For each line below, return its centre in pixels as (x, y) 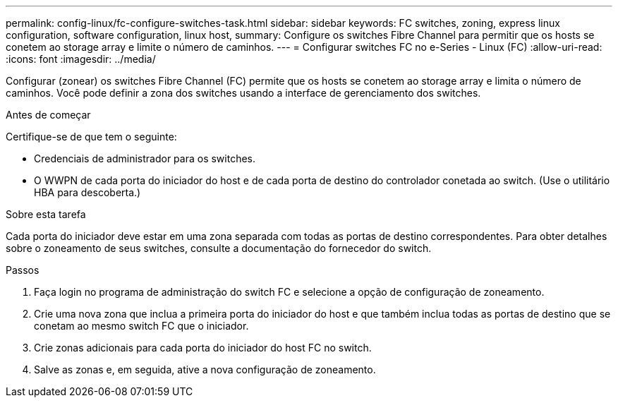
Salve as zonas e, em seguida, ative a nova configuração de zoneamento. (205, 369)
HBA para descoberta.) (87, 192)
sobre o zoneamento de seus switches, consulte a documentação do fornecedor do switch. (219, 248)
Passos (23, 270)
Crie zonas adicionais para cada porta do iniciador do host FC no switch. (203, 348)
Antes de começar (48, 115)
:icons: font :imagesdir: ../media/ (81, 59)
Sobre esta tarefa (46, 214)
